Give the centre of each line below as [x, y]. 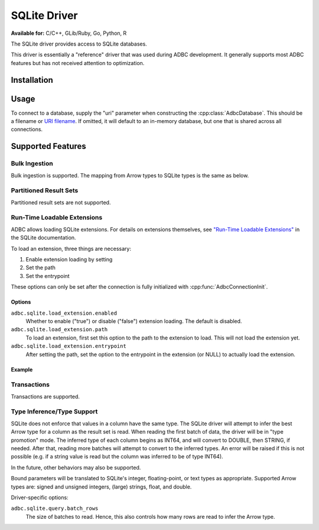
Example [22, 369]
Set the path [41, 268]
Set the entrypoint [48, 276]
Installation [32, 80]
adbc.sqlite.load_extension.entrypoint [69, 346]
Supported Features [49, 146]
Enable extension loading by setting [69, 260]
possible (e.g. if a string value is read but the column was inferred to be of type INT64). [117, 457]
